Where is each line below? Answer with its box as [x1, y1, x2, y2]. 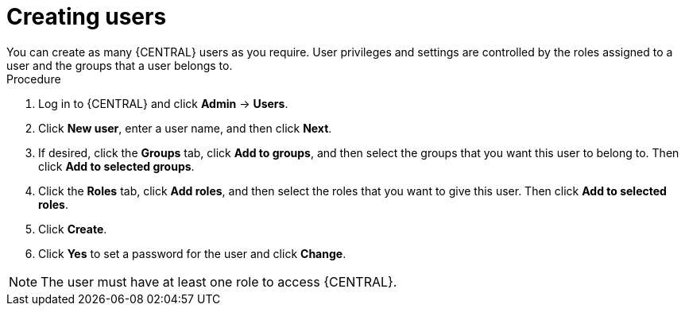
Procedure [6, 71, 61, 86]
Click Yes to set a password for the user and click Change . [38, 246, 346, 260]
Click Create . [38, 221, 107, 236]
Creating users [6, 3, 167, 30]
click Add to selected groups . [38, 159, 195, 173]
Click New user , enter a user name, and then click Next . [38, 121, 332, 135]
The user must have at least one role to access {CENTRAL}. [41, 273, 397, 290]
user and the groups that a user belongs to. [6, 58, 233, 72]
